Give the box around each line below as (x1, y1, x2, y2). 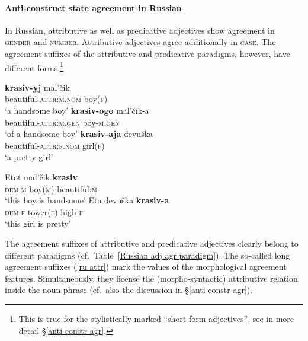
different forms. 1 (5, 59, 63, 74)
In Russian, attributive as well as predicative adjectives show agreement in (5, 24, 275, 36)
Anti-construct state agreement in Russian (5, 1, 182, 14)
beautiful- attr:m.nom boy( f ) (5, 93, 108, 105)
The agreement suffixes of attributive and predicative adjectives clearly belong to (5, 237, 299, 249)
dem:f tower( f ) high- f (5, 205, 83, 218)
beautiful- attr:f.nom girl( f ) (5, 139, 105, 151)
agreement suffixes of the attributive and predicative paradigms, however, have (5, 47, 290, 59)
